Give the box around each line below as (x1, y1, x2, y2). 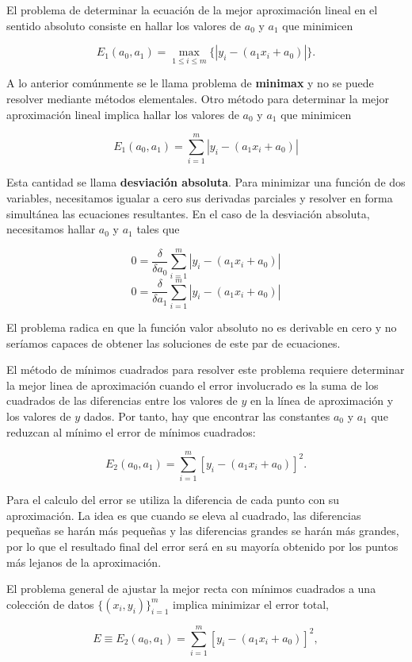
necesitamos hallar (6, 221, 96, 237)
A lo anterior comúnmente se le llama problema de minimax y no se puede (6, 75, 374, 91)
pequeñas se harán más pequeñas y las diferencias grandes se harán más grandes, (6, 522, 399, 539)
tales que (136, 221, 180, 237)
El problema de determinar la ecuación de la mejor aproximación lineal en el (6, 2, 378, 17)
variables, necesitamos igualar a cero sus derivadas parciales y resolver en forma (6, 189, 393, 206)
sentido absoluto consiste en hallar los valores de (6, 17, 242, 33)
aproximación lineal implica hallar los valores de (6, 106, 239, 122)
